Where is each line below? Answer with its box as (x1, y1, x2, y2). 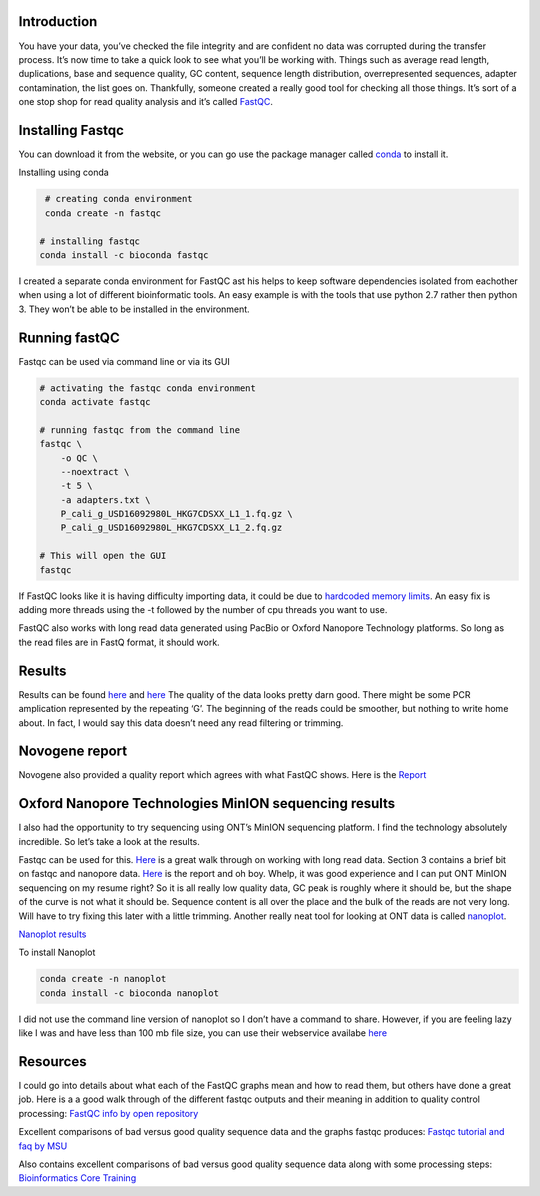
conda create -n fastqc (45, 207, 162, 219)
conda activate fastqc (39, 396, 151, 407)
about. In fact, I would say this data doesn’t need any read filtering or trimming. (18, 716, 344, 729)
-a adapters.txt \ (60, 494, 151, 505)
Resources (18, 1053, 87, 1070)
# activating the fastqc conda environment (39, 382, 257, 394)
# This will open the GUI (39, 550, 167, 562)
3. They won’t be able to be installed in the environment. (18, 303, 250, 315)
